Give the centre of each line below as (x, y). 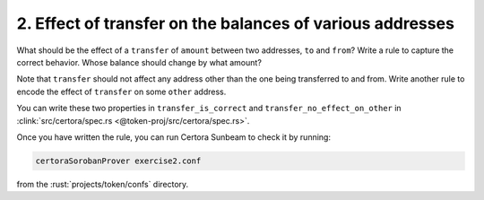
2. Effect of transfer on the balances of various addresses (235, 23)
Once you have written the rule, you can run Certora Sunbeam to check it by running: (174, 137)
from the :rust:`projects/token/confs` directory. (103, 184)
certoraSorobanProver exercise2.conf (118, 161)
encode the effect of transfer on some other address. (121, 91)
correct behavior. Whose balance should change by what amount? (139, 62)
